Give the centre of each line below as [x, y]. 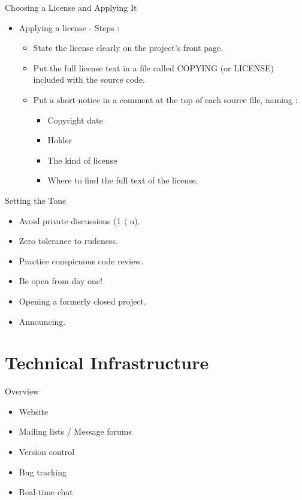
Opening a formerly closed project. [82, 301]
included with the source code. [89, 79]
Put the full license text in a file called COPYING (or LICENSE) [153, 67]
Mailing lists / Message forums [75, 431]
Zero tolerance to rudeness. [68, 241]
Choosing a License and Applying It [71, 7]
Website [34, 411]
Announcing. [42, 321]
